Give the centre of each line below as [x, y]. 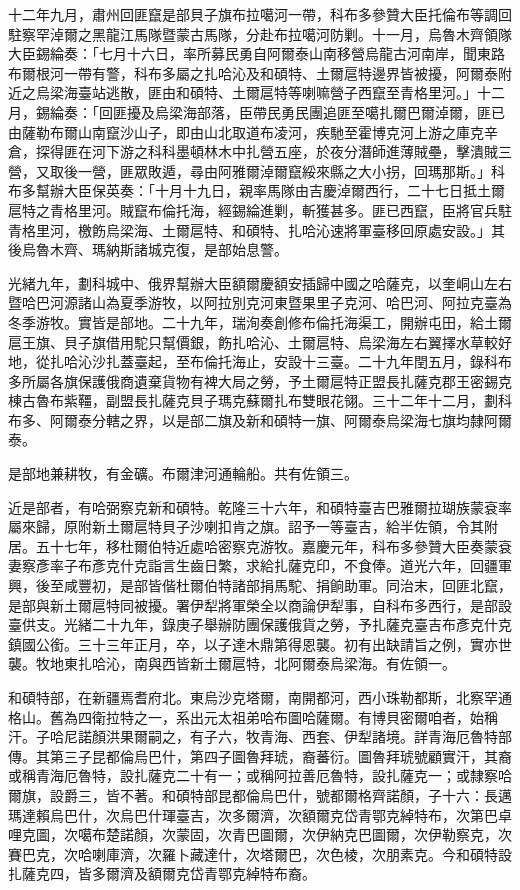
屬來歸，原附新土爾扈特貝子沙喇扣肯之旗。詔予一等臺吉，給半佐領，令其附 [253, 526]
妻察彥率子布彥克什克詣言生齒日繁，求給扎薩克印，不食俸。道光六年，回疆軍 [260, 565]
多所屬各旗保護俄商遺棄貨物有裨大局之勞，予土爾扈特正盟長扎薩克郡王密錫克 [260, 380]
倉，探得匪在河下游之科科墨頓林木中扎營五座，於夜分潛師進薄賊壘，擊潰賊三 [260, 151]
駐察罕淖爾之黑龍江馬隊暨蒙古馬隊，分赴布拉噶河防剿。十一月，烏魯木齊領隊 [260, 33]
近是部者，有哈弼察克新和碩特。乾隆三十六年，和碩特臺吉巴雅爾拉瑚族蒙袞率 [260, 506]
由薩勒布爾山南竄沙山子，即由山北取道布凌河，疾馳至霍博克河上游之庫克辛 [253, 131]
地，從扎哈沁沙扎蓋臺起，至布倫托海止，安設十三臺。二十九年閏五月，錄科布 [260, 361]
